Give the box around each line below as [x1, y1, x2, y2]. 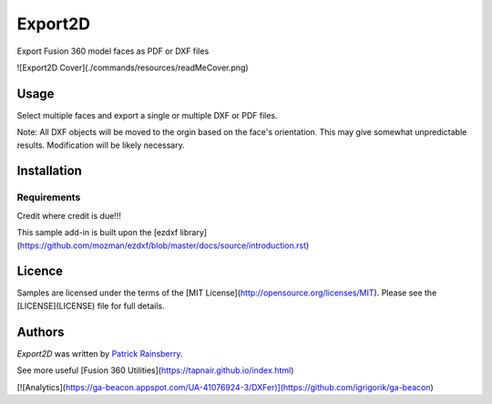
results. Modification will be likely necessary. [16, 140, 186, 150]
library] [179, 227, 208, 238]
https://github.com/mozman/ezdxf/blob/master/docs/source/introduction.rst [19, 240, 307, 251]
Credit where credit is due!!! [16, 210, 122, 221]
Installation [16, 163, 82, 179]
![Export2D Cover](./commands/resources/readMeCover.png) [16, 62, 250, 73]
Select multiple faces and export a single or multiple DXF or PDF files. [16, 109, 278, 120]
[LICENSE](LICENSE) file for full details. [16, 300, 165, 311]
